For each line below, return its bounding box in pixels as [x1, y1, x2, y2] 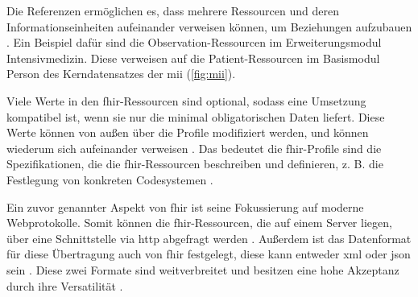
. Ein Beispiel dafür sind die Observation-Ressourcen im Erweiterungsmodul [6, 34, 382, 51]
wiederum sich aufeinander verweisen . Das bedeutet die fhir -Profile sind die [6, 139, 382, 156]
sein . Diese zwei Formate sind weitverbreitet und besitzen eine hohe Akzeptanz [6, 261, 399, 278]
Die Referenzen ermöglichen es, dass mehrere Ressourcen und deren [6, 2, 339, 19]
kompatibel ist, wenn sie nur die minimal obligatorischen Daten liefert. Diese [6, 108, 385, 125]
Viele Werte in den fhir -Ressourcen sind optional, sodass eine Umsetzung [6, 92, 366, 109]
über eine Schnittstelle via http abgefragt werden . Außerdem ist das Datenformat [6, 229, 412, 246]
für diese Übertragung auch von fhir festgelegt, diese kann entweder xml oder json [6, 245, 411, 262]
